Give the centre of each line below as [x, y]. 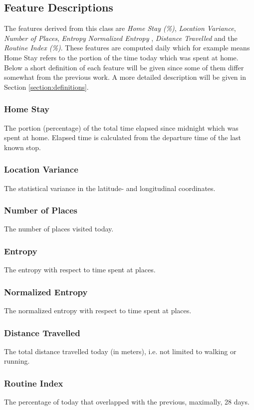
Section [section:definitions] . [46, 87]
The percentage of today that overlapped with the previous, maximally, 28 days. [127, 402]
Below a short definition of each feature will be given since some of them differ [124, 67]
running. [17, 361]
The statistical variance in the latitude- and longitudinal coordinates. [110, 188]
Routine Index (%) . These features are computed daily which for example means [127, 48]
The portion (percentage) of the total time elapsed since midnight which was [121, 127]
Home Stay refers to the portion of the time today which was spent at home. [121, 57]
